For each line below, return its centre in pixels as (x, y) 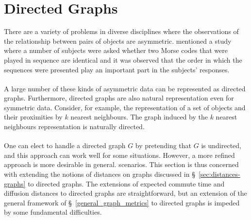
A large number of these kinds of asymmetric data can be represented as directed (125, 88)
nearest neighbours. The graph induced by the (139, 117)
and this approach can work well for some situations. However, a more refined (119, 155)
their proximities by (33, 117)
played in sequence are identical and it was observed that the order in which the (123, 59)
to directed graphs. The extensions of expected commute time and (126, 183)
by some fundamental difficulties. (53, 212)
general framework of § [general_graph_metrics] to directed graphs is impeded (122, 202)
